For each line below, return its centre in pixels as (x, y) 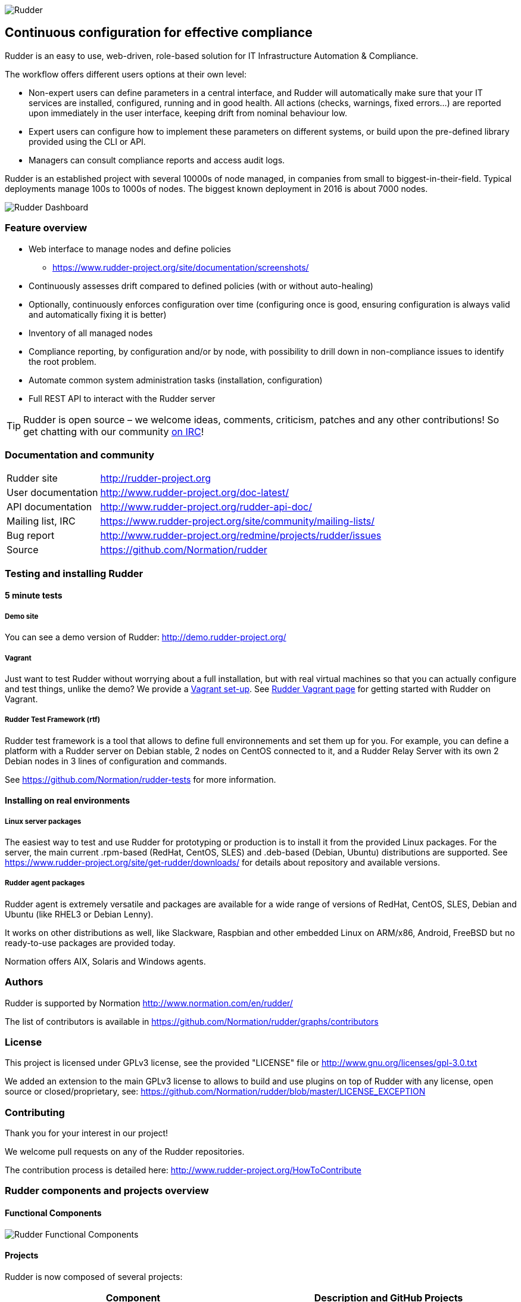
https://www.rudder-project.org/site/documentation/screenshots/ (181, 267)
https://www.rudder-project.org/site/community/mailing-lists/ (238, 521)
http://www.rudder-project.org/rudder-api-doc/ (206, 507)
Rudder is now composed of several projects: (94, 1276)
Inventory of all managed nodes (91, 333)
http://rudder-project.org (155, 478)
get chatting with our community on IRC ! (114, 431)
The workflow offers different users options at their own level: (126, 74)
